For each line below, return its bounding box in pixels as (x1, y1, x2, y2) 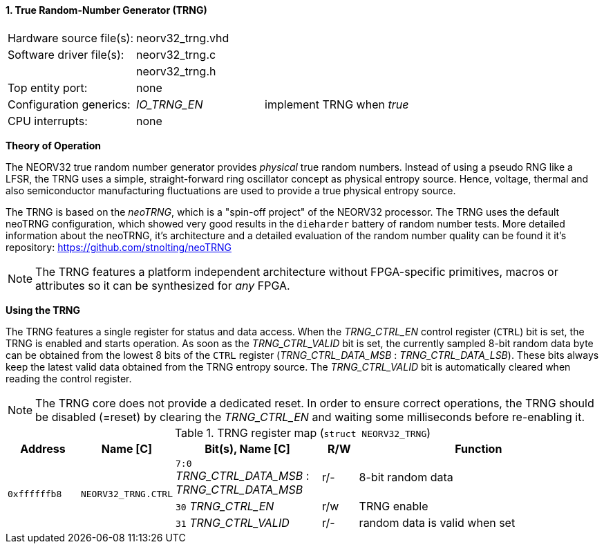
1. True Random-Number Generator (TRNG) (6, 4, 207, 16)
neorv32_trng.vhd (136, 30, 229, 45)
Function (455, 441, 502, 456)
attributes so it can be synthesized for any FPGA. (35, 278, 290, 292)
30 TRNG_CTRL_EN (176, 499, 274, 513)
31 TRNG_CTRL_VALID (176, 515, 290, 530)
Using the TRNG (6, 304, 81, 316)
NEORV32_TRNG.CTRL (80, 488, 173, 499)
